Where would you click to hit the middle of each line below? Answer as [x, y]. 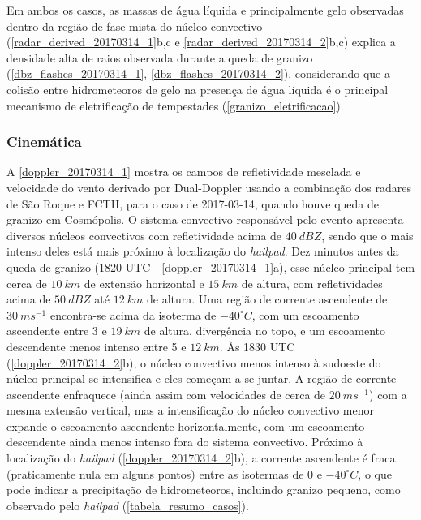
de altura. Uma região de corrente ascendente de [267, 299]
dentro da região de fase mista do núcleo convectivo [135, 26]
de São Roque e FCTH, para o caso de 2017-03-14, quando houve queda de [193, 203]
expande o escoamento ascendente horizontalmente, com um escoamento [186, 425]
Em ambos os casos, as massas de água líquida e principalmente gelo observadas [205, 10]
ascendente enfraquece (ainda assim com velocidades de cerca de [166, 394]
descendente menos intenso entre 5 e [97, 346]
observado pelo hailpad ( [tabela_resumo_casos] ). [128, 505]
